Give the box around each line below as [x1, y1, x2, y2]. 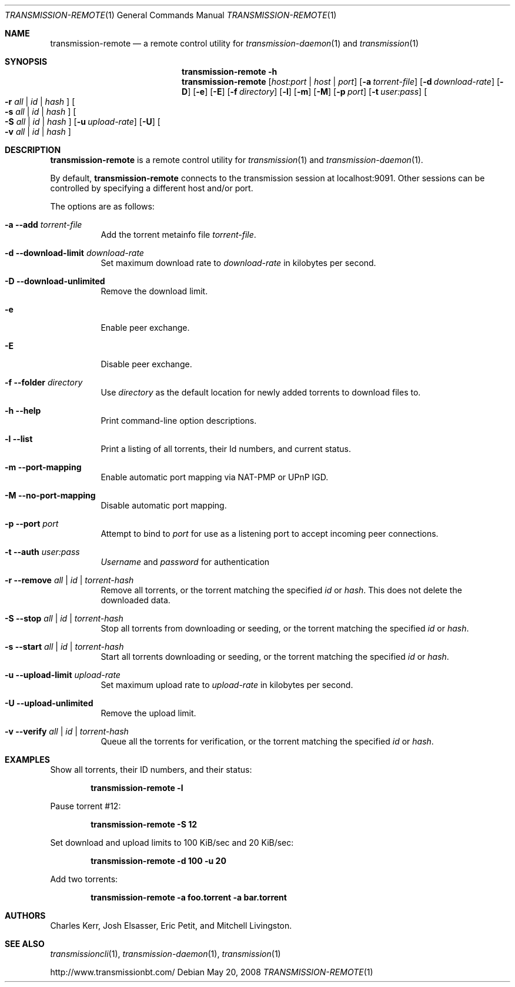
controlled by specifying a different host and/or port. [50, 183, 253, 193]
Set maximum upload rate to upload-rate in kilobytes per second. [101, 680, 353, 690]
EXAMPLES [5, 755, 50, 765]
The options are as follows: [50, 201, 155, 211]
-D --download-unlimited [5, 276, 105, 286]
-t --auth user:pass [5, 547, 80, 557]
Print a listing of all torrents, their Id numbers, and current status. [101, 444, 351, 454]
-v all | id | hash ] [5, 127, 71, 137]
